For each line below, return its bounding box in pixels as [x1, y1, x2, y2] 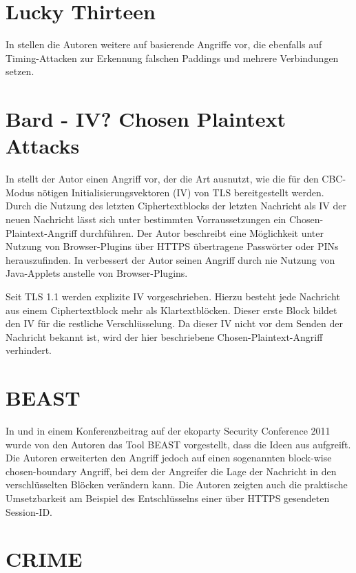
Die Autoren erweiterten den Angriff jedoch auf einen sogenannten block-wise [6, 450, 332, 465]
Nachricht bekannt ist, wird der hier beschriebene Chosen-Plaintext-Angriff [6, 329, 323, 344]
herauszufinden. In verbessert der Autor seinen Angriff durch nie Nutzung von [6, 252, 335, 267]
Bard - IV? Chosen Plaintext [6, 105, 286, 133]
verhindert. [6, 343, 52, 357]
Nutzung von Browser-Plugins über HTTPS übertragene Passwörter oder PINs [6, 239, 339, 253]
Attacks [6, 132, 80, 160]
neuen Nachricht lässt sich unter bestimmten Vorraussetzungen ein [6, 212, 286, 226]
